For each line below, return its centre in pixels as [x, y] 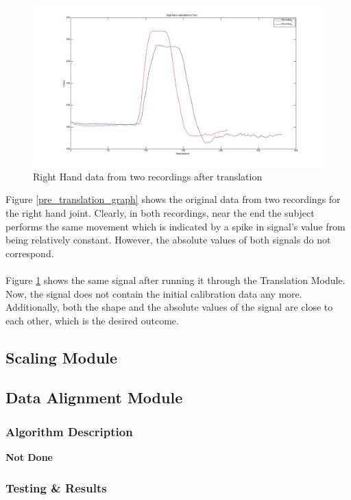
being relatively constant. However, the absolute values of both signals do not [168, 240]
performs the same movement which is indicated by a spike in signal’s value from [175, 226]
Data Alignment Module [94, 397]
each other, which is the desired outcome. [92, 320]
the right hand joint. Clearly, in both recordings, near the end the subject [160, 212]
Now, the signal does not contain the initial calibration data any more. [154, 293]
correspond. [30, 253]
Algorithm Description [69, 431]
